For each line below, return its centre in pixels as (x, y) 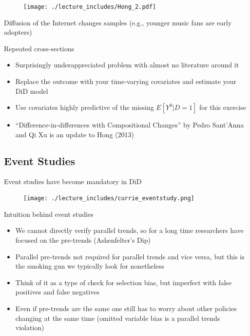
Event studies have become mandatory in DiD (73, 181)
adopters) (18, 32)
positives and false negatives (57, 292)
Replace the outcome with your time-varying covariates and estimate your (126, 81)
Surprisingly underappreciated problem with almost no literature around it (127, 65)
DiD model (32, 91)
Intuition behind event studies (49, 214)
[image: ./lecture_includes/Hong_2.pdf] (90, 7)
